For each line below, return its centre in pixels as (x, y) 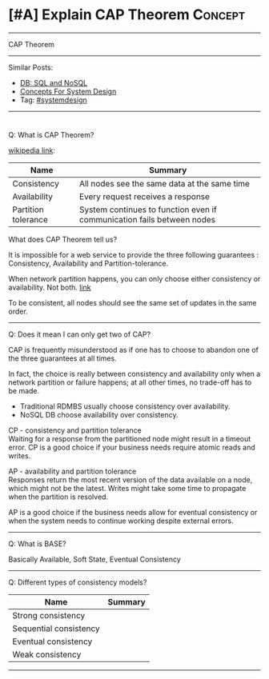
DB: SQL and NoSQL (54, 82)
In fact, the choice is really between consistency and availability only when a (134, 373)
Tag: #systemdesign (53, 100)
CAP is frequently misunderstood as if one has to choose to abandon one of (133, 349)
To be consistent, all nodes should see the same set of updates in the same (133, 302)
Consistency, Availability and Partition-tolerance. (88, 263)
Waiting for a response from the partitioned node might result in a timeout (130, 438)
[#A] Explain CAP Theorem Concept (127, 15)
